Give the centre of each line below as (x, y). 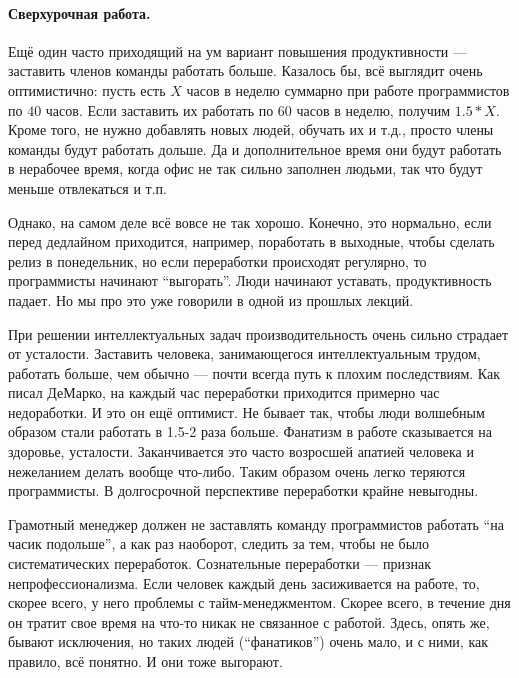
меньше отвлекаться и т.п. (87, 187)
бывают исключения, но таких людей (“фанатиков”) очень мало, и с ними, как (248, 641)
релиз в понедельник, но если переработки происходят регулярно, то (217, 260)
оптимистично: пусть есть (87, 89)
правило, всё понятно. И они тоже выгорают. (145, 661)
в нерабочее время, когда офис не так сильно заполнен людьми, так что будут (245, 168)
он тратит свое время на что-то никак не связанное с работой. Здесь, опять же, (249, 621)
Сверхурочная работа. (79, 12)
